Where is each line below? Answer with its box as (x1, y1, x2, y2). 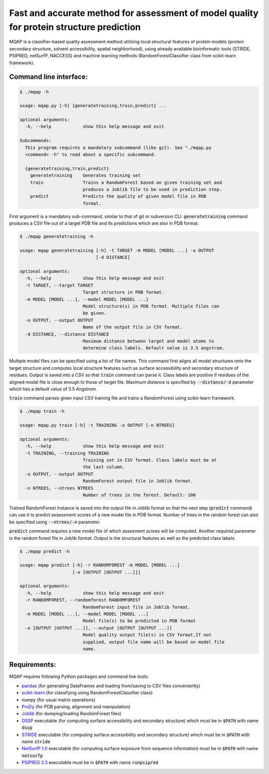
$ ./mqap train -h (19, 409, 65, 414)
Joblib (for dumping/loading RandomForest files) (21, 711, 122, 717)
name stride (21, 739, 51, 745)
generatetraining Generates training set (30, 172, 141, 178)
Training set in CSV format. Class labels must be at (82, 458, 217, 463)
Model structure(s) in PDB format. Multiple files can (82, 304, 220, 309)
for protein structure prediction (9, 21, 141, 32)
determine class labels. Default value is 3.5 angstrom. (82, 345, 225, 351)
